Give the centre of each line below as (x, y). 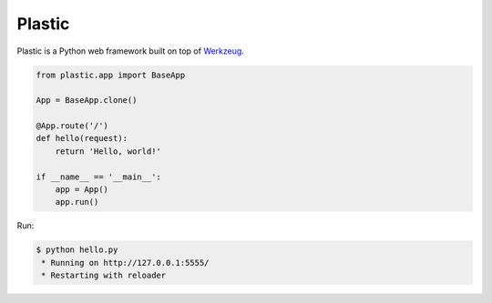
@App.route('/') (72, 126)
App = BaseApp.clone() (87, 101)
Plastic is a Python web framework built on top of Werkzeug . (131, 51)
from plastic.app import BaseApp (111, 75)
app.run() (77, 202)
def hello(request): (82, 138)
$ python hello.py (77, 250)
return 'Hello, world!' (108, 151)
